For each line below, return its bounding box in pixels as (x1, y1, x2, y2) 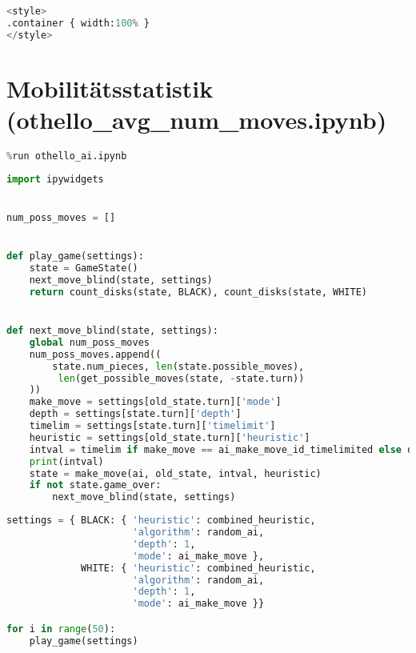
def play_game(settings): (6, 250, 144, 262)
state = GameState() (29, 262, 138, 274)
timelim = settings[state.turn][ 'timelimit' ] (29, 420, 276, 431)
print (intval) (29, 455, 104, 467)
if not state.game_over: (29, 479, 162, 491)
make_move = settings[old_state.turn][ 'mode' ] (29, 396, 282, 408)
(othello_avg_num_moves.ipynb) (6, 103, 387, 135)
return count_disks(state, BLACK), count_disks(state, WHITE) (29, 286, 368, 298)
